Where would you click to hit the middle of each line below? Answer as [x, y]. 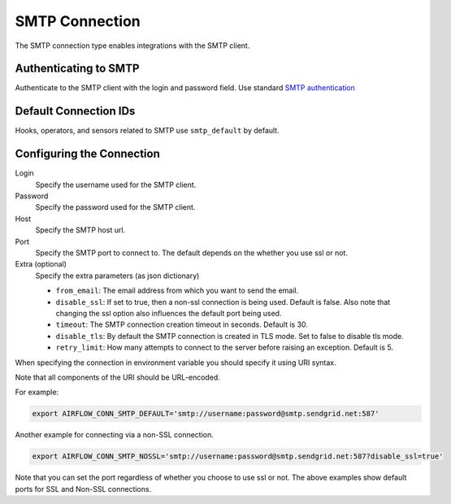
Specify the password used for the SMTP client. [115, 207]
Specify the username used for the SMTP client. [116, 185]
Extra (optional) [41, 264]
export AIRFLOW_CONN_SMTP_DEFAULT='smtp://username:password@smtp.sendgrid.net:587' [206, 414]
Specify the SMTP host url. [80, 230]
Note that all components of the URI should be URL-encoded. [118, 377]
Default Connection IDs [75, 111]
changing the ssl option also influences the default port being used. [169, 313]
